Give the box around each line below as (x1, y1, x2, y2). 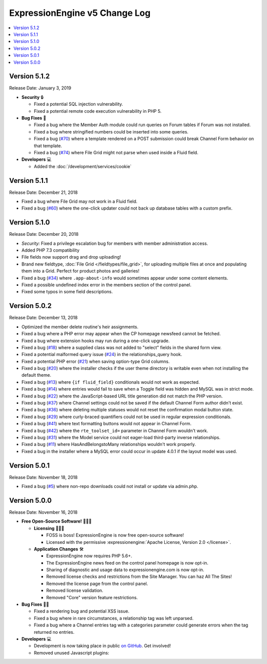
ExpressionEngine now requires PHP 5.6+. (46, 553, 133, 559)
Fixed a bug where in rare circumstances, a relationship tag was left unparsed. (34, 615, 194, 621)
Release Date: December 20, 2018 (9, 231, 79, 237)
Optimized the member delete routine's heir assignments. (21, 324, 138, 330)
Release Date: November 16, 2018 (9, 509, 78, 515)
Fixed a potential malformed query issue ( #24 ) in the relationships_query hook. (21, 352, 182, 357)
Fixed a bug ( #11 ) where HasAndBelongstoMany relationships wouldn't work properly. (21, 442, 196, 447)
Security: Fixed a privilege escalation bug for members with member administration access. (21, 240, 208, 246)
